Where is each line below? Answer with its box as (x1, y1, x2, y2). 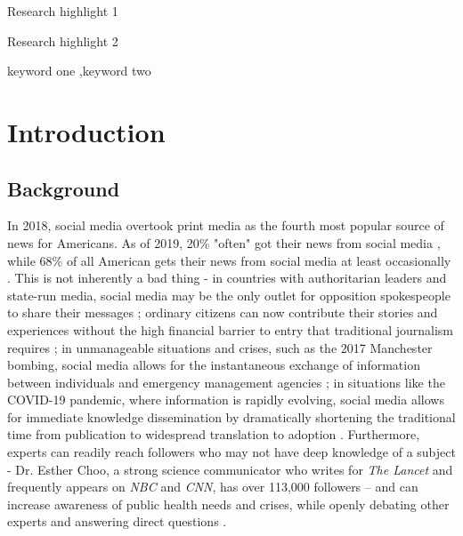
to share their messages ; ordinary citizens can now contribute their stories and (7, 303, 438, 322)
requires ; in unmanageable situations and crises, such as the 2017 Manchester (7, 338, 433, 356)
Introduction (7, 113, 166, 149)
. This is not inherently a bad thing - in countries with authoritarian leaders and (7, 268, 447, 287)
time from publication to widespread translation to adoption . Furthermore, (7, 425, 420, 444)
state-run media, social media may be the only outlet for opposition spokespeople (7, 285, 451, 304)
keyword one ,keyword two (7, 61, 151, 80)
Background (7, 174, 120, 202)
